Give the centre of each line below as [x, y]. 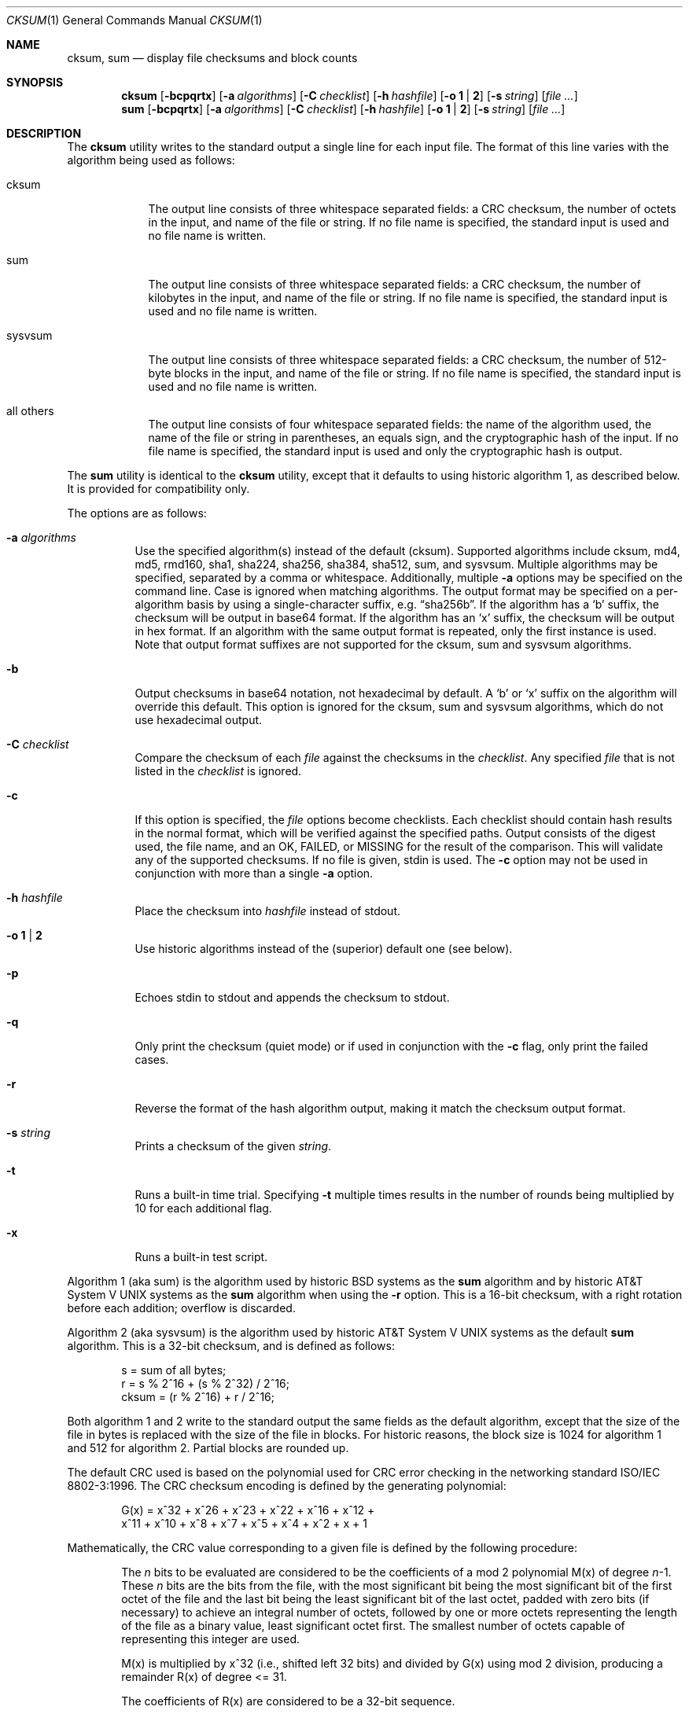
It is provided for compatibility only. [158, 489]
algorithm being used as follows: [151, 160]
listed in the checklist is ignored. [218, 771]
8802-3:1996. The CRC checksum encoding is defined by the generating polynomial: [287, 1486]
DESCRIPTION [44, 133]
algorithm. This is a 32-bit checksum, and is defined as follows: [231, 1346]
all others [30, 411]
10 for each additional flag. [203, 1208]
